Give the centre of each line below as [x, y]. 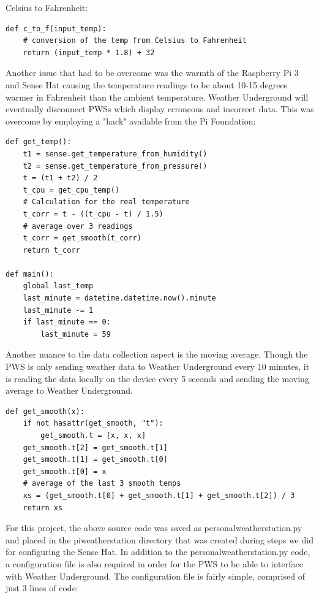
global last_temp [58, 286]
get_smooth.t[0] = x [65, 471]
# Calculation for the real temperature [106, 202]
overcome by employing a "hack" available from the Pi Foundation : [131, 121]
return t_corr [51, 250]
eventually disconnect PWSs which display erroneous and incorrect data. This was [160, 109]
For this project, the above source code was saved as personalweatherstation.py [154, 528]
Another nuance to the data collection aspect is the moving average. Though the [157, 354]
